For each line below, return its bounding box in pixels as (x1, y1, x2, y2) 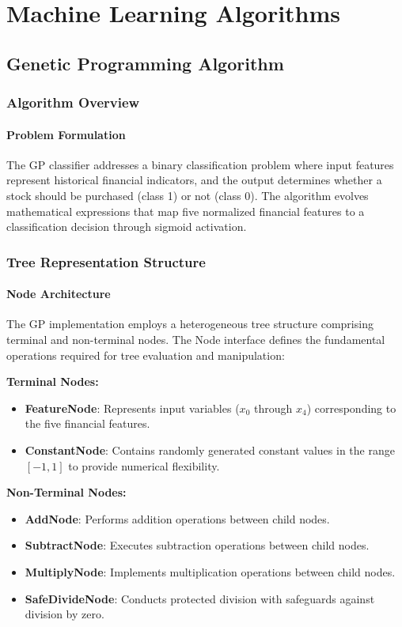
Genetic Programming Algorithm (6, 51, 284, 75)
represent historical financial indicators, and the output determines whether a (6, 172, 382, 188)
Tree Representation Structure (6, 251, 206, 271)
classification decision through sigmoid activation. (6, 218, 247, 235)
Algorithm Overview (6, 93, 140, 112)
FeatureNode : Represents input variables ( (25, 399, 240, 416)
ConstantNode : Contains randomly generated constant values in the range (25, 441, 395, 458)
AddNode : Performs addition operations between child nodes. (25, 510, 330, 527)
